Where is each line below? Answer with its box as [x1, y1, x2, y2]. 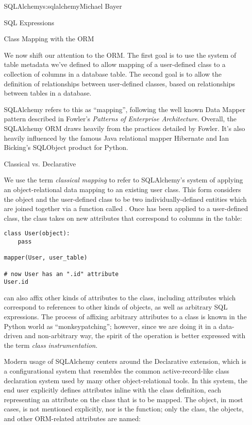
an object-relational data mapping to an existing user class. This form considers [4, 184, 241, 194]
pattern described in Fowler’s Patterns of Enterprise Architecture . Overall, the [4, 114, 237, 124]
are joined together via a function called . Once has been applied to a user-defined [4, 203, 248, 213]
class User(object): [4, 230, 70, 237]
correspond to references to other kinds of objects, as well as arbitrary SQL [4, 302, 228, 312]
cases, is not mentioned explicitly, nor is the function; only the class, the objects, [4, 404, 244, 414]
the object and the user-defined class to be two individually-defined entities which [4, 194, 247, 204]
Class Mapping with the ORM [4, 33, 94, 44]
